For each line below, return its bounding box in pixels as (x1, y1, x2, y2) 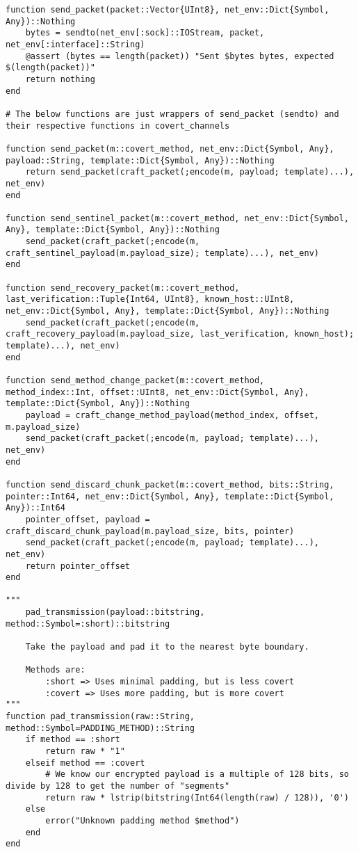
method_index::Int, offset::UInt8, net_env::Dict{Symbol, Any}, (6, 387, 309, 397)
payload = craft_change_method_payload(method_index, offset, (25, 410, 320, 420)
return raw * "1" (45, 746, 125, 756)
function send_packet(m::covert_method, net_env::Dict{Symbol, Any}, (6, 143, 334, 154)
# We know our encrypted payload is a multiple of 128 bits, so (45, 769, 349, 780)
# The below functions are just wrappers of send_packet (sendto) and (6, 108, 339, 119)
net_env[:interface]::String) (6, 39, 145, 49)
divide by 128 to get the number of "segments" (6, 780, 230, 791)
